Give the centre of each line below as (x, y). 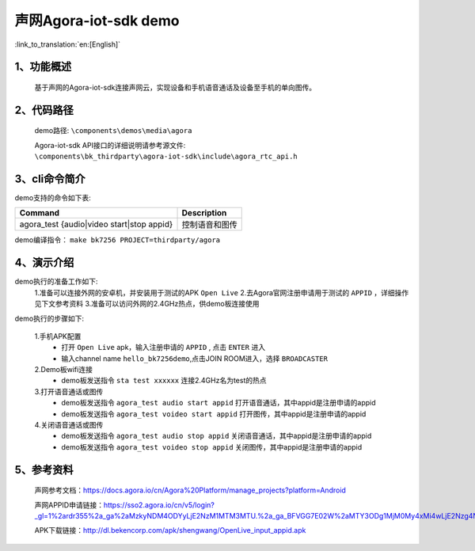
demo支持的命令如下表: (53, 198)
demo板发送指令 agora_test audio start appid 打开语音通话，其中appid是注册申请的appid (218, 403)
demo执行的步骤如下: (49, 318)
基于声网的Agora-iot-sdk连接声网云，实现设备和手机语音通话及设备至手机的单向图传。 (175, 87)
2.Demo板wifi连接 (63, 370)
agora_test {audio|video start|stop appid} (96, 224)
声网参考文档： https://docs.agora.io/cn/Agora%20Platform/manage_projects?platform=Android (190, 490)
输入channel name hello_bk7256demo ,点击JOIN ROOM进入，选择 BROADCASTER (195, 358)
